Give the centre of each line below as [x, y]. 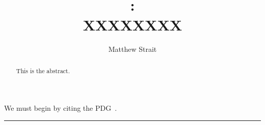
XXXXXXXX [132, 25]
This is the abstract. [43, 70]
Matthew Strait [132, 49]
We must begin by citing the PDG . [61, 108]
